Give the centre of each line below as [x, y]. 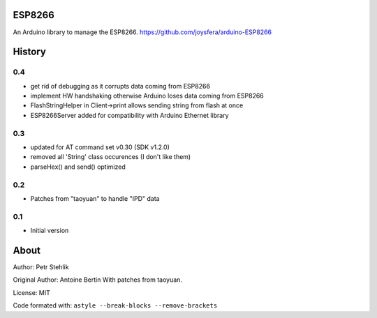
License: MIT [31, 292]
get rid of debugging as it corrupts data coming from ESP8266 [120, 86]
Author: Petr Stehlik [41, 267]
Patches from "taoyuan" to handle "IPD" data [95, 198]
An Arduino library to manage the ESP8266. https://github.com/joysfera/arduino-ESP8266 [142, 32]
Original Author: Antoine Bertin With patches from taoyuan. [98, 280]
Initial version [50, 231]
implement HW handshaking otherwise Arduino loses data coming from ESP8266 [147, 96]
